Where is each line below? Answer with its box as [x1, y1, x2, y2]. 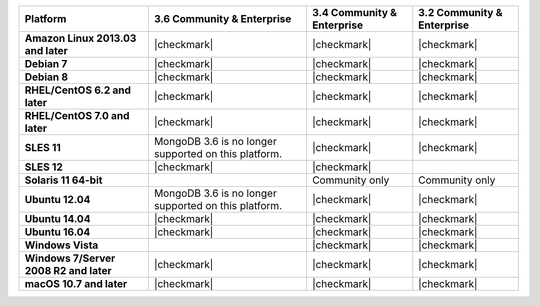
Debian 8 [24, 70, 69, 84]
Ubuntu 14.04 [24, 212, 91, 225]
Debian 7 [24, 57, 68, 70]
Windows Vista [24, 238, 99, 252]
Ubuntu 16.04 [24, 225, 91, 239]
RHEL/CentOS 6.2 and [24, 83, 132, 97]
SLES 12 [24, 160, 64, 174]
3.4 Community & [311, 6, 398, 19]
